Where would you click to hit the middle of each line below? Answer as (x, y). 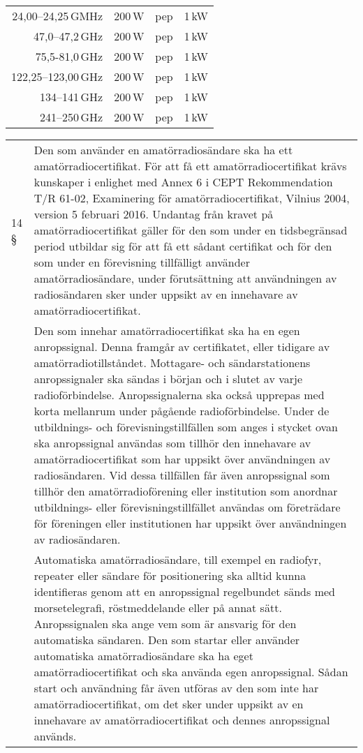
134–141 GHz (71, 97)
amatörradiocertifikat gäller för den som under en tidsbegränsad (191, 230)
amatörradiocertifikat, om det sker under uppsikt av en (169, 704)
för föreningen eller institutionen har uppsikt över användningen (190, 523)
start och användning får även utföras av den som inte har (176, 688)
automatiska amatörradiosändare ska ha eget (143, 656)
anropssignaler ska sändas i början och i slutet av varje (168, 379)
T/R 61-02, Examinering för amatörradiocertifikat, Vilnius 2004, (192, 198)
